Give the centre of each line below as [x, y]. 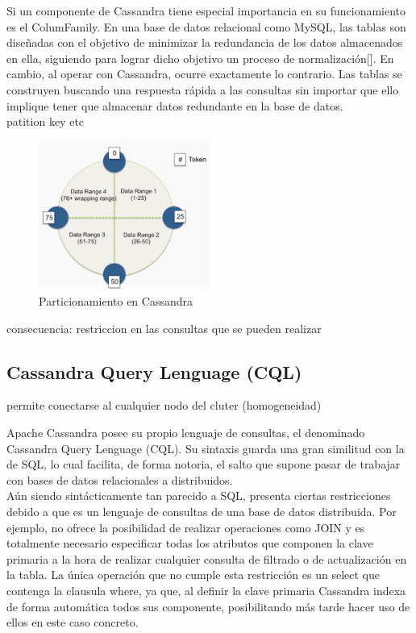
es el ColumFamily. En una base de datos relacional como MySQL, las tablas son [206, 26]
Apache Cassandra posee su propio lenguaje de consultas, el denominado [186, 433]
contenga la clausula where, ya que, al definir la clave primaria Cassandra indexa [206, 590]
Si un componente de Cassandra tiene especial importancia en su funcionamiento [206, 10]
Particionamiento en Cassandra [116, 301]
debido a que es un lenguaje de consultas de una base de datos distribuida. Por [202, 511]
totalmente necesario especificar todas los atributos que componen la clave [190, 543]
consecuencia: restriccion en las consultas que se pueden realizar [164, 328]
